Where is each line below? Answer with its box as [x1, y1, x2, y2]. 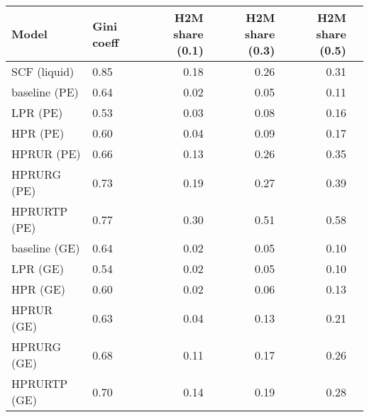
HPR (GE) [11, 281, 65, 297]
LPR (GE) [11, 260, 64, 277]
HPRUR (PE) [11, 145, 81, 162]
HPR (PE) [11, 125, 65, 141]
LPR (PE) [11, 104, 63, 121]
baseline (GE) [11, 240, 80, 256]
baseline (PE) [11, 84, 79, 100]
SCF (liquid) [11, 63, 75, 79]
